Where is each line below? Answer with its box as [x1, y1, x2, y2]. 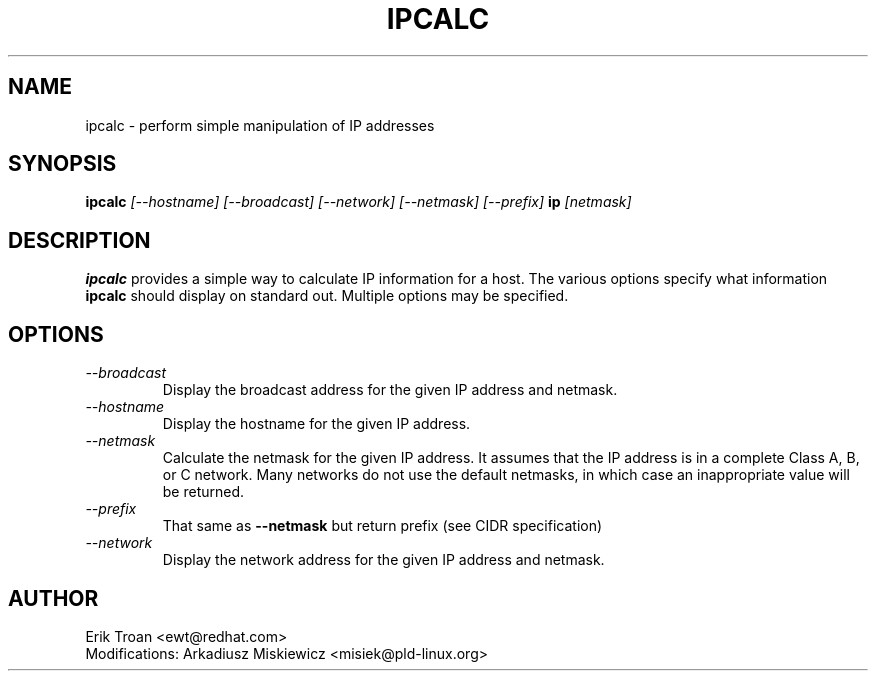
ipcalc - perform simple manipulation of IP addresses [85, 116, 435, 134]
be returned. [162, 483, 245, 501]
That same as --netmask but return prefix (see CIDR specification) [162, 517, 603, 535]
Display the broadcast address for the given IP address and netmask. [162, 381, 618, 399]
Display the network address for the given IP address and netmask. [162, 551, 605, 569]
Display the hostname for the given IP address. [162, 415, 471, 433]
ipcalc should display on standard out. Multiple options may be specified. [85, 287, 569, 305]
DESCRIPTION [8, 227, 151, 253]
